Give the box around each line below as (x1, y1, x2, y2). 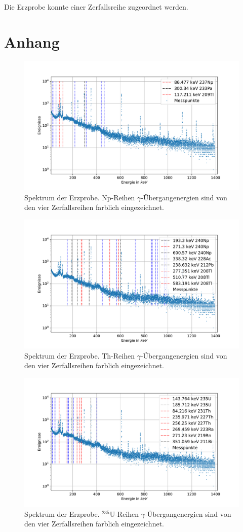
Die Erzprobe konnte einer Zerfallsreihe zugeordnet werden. (4, 2, 188, 12)
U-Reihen (109, 508, 139, 519)
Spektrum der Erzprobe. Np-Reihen (24, 192, 135, 202)
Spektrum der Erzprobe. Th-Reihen (24, 350, 135, 361)
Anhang (4, 31, 60, 52)
